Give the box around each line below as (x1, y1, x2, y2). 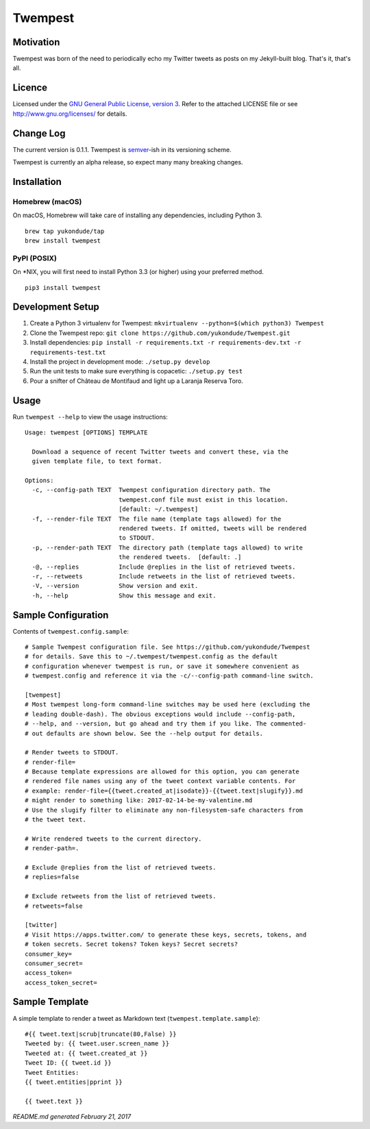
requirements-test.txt (29, 348, 106, 356)
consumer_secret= (25, 959, 83, 967)
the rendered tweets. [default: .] (119, 554, 242, 561)
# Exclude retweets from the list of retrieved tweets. (25, 893, 217, 900)
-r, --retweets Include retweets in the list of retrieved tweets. (32, 572, 296, 580)
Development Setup (12, 301, 99, 313)
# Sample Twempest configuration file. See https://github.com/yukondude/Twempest (25, 643, 310, 651)
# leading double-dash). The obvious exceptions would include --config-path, (25, 710, 296, 718)
